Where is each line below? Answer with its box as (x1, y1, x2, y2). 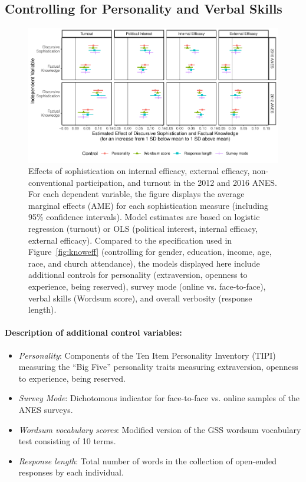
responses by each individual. (18, 466, 124, 478)
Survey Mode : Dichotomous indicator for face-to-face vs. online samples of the (18, 392, 300, 404)
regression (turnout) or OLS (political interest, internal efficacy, (28, 222, 258, 235)
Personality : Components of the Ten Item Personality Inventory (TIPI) (18, 349, 276, 361)
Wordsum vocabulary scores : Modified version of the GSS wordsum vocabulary (18, 423, 301, 435)
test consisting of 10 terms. (18, 435, 116, 447)
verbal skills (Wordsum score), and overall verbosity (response (28, 291, 252, 304)
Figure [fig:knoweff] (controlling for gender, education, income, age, (28, 245, 272, 258)
